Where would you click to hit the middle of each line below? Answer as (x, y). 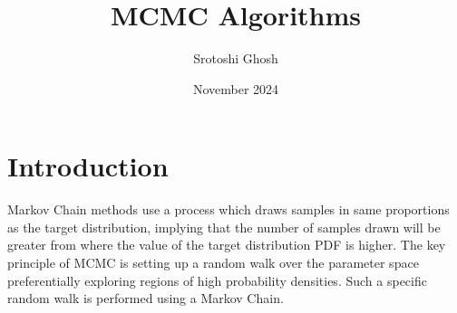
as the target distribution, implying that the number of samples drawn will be (224, 227)
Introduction (88, 166)
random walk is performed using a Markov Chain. (146, 298)
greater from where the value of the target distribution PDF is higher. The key (227, 245)
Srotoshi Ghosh (236, 58)
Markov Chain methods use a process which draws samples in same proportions (228, 209)
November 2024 (236, 88)
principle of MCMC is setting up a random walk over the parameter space (213, 263)
